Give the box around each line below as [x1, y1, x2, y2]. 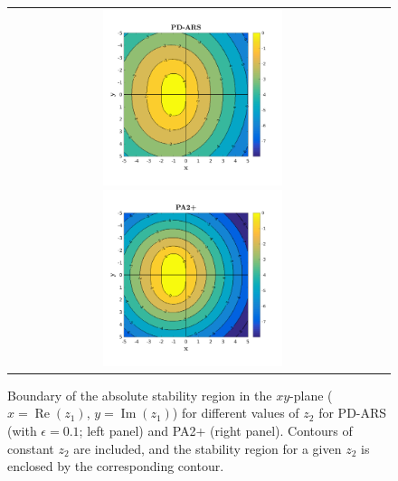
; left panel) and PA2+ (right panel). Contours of [79, 421, 353, 440]
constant [7, 439, 54, 457]
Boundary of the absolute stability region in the [7, 385, 272, 404]
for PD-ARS [318, 403, 387, 422]
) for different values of [172, 403, 299, 422]
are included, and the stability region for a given [73, 439, 342, 457]
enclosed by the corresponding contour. [7, 457, 224, 476]
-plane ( [289, 385, 333, 404]
